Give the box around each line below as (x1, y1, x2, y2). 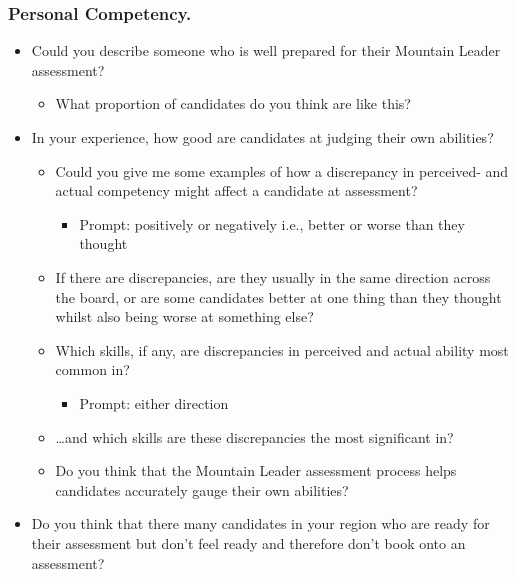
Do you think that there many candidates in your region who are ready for (31, 513, 490, 534)
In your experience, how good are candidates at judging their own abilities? (31, 127, 494, 147)
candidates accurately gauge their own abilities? (55, 479, 349, 500)
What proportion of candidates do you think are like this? (55, 93, 411, 114)
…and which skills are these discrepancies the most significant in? (55, 426, 454, 447)
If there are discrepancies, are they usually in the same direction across (55, 266, 491, 287)
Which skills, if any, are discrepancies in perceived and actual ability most (55, 339, 509, 360)
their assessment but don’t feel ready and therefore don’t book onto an (31, 532, 466, 553)
